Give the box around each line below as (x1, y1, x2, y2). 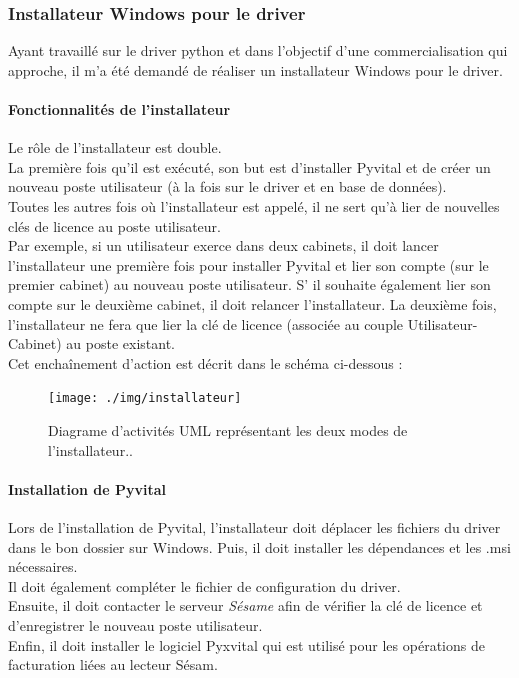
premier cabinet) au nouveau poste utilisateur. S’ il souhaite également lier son (8, 274, 491, 295)
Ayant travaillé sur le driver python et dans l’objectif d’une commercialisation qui (8, 40, 508, 61)
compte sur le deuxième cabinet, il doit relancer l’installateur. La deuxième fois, (8, 293, 497, 314)
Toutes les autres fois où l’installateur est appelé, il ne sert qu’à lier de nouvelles (8, 195, 500, 216)
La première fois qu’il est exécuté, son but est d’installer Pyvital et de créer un (8, 156, 491, 177)
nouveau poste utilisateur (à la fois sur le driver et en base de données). (8, 176, 447, 197)
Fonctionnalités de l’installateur (8, 99, 231, 119)
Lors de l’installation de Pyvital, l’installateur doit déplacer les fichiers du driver (8, 516, 501, 537)
